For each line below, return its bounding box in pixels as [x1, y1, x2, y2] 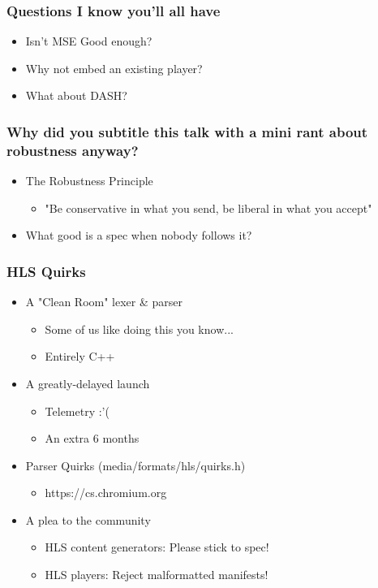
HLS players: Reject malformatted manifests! [45, 566, 268, 583]
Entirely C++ [45, 348, 115, 365]
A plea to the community [25, 511, 151, 528]
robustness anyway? [6, 140, 139, 160]
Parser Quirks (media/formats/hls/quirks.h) [25, 456, 246, 473]
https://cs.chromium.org [45, 484, 167, 501]
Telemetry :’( [45, 402, 110, 419]
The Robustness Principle [25, 172, 153, 189]
